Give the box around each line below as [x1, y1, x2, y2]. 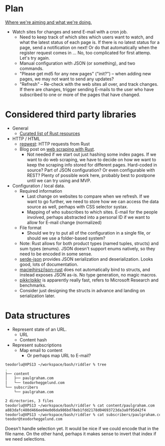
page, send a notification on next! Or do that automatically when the [19, 44, 157, 50]
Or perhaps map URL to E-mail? [27, 352, 91, 358]
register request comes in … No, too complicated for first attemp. [19, 50, 151, 56]
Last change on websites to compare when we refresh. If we [27, 193, 150, 199]
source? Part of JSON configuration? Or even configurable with [27, 167, 155, 173]
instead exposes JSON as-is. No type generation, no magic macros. [19, 272, 157, 277]
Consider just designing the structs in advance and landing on [19, 287, 145, 293]
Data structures [5, 310, 70, 321]
